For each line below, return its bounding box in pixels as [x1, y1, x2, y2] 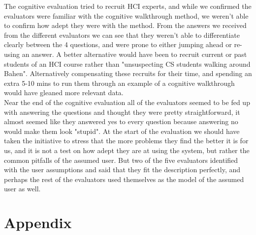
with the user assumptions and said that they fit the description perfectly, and [4, 164, 241, 175]
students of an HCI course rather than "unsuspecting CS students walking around [4, 58, 251, 69]
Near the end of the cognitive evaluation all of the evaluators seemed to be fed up [4, 97, 250, 107]
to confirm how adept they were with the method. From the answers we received [4, 20, 247, 30]
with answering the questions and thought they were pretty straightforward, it [4, 106, 240, 117]
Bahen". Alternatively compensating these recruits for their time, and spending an [4, 68, 252, 78]
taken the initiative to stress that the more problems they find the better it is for [4, 135, 249, 146]
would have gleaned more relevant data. [4, 87, 124, 98]
